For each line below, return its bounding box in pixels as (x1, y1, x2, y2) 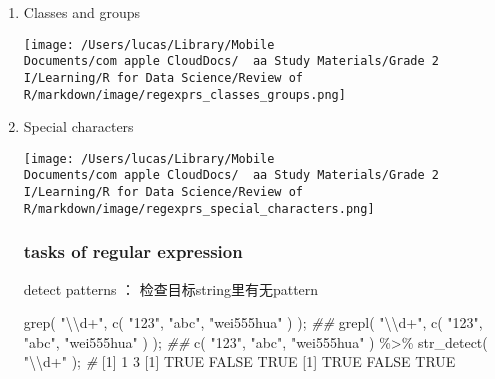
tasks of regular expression (23, 239, 243, 264)
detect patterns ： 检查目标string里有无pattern (23, 278, 319, 299)
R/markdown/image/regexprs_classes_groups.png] (23, 87, 346, 102)
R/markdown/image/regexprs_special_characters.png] (23, 201, 375, 216)
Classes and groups (23, 2, 141, 22)
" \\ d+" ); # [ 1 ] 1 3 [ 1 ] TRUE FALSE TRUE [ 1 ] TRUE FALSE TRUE (23, 351, 456, 372)
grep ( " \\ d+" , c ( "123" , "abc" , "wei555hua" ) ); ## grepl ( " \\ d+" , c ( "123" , (23, 312, 483, 333)
